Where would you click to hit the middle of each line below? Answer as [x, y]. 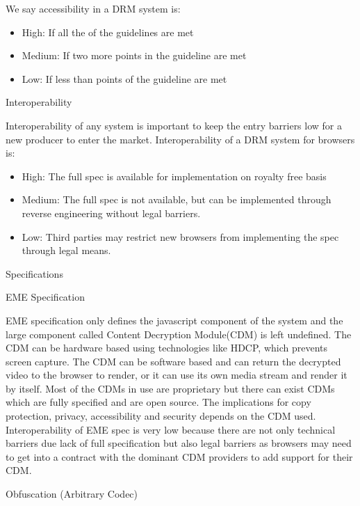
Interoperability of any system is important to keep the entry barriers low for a [174, 125]
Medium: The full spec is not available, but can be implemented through [177, 199]
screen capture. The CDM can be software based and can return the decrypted [173, 361]
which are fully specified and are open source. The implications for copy [158, 402]
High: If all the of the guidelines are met [108, 32]
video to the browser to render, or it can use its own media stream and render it [177, 375]
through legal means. [66, 250]
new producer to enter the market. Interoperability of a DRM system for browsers [180, 139]
